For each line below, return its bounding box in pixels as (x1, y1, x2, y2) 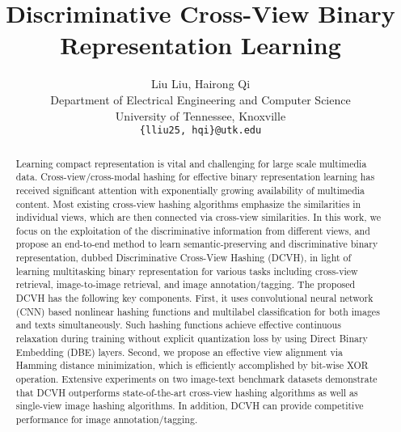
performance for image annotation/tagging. (15, 413, 198, 426)
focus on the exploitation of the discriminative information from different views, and (15, 223, 370, 237)
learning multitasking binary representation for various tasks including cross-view (15, 264, 358, 277)
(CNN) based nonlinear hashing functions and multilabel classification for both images (15, 304, 380, 318)
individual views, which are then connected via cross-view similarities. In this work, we (15, 210, 382, 224)
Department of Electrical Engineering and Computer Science (50, 91, 351, 108)
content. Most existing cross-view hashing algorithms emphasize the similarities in (15, 197, 361, 210)
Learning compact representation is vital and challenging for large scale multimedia (15, 156, 367, 170)
